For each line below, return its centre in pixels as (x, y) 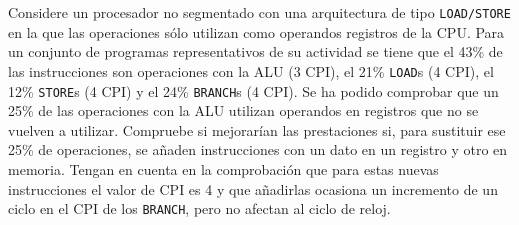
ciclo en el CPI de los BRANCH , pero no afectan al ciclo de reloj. (199, 208)
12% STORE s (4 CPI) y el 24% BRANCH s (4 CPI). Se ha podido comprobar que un (253, 90)
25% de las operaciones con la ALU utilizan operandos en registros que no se (243, 110)
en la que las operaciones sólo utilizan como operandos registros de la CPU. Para (256, 31)
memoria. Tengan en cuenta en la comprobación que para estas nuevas (223, 168)
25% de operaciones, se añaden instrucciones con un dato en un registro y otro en (258, 149)
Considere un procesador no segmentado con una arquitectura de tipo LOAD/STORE (259, 12)
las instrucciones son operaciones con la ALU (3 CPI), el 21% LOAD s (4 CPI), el (251, 70)
